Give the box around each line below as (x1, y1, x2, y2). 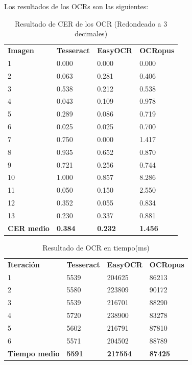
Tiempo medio (8, 348, 60, 358)
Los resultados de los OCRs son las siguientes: (4, 1, 149, 11)
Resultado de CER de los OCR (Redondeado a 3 (15, 18, 167, 29)
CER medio (8, 222, 50, 233)
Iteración (8, 259, 40, 269)
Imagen (8, 45, 34, 56)
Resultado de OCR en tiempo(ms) (42, 242, 150, 253)
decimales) (75, 28, 108, 39)
